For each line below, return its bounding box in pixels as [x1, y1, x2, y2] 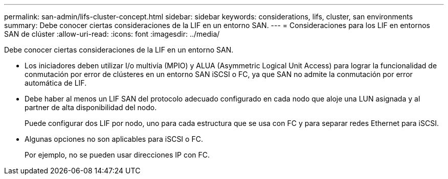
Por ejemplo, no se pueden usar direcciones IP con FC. [25, 150, 210, 159]
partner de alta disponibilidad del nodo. [25, 103, 157, 112]
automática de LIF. [25, 79, 87, 87]
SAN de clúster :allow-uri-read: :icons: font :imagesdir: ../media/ [4, 30, 220, 38]
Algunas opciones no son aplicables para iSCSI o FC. [25, 135, 203, 143]
